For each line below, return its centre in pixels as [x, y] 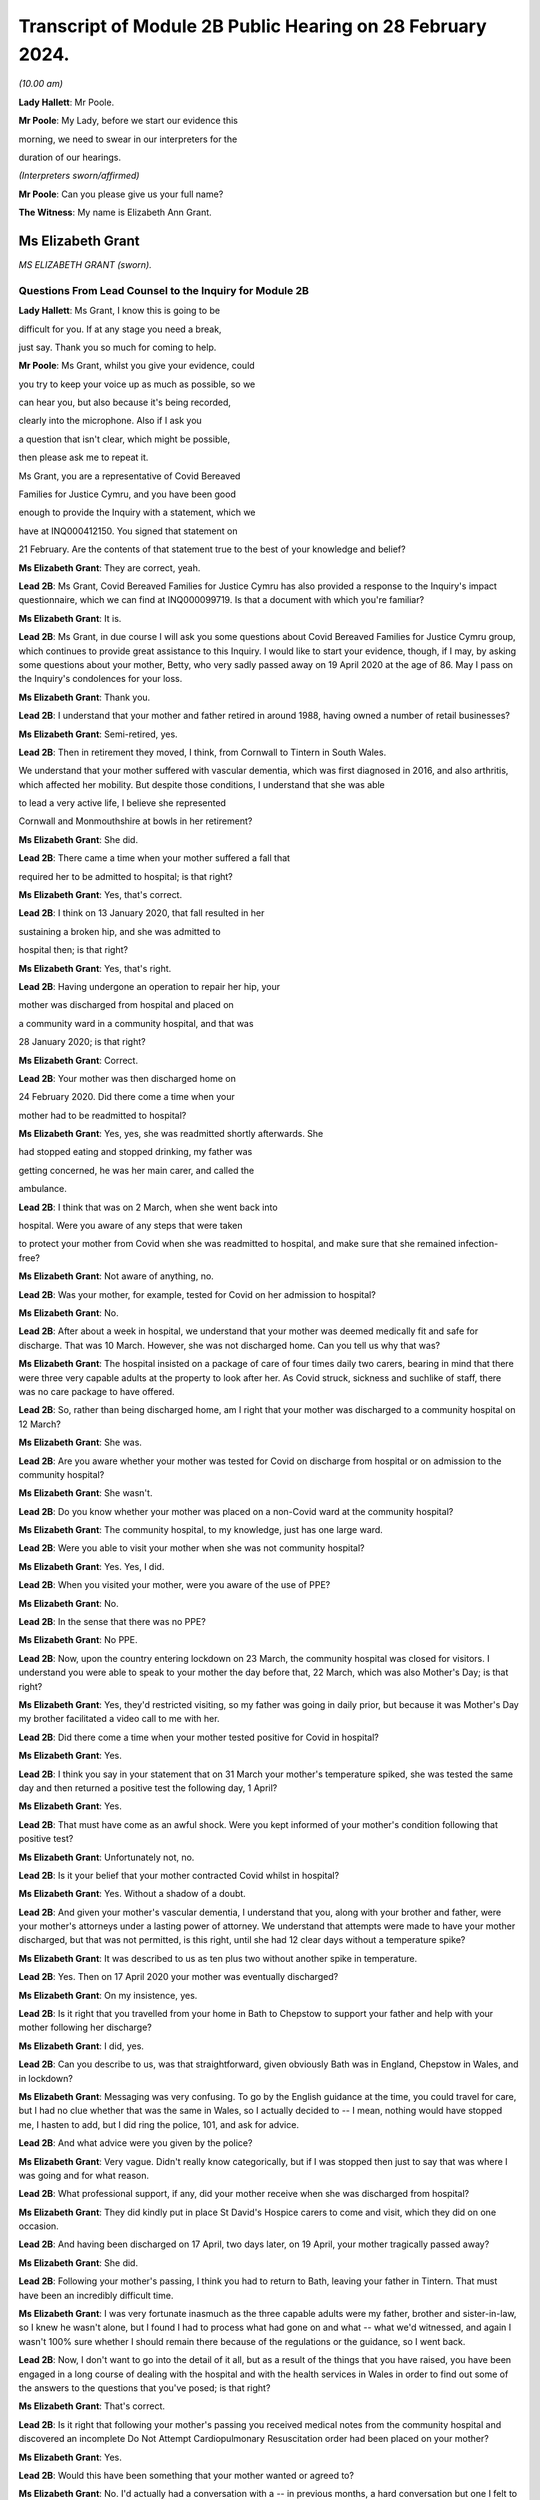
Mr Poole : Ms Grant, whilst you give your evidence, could [136, 366]
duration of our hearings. [70, 157]
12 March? [40, 1424]
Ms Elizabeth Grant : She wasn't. [85, 1493]
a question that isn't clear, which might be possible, [124, 439]
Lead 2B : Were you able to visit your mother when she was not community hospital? [191, 1548]
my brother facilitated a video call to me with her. [119, 1719]
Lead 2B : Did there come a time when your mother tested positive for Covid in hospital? [198, 1737]
